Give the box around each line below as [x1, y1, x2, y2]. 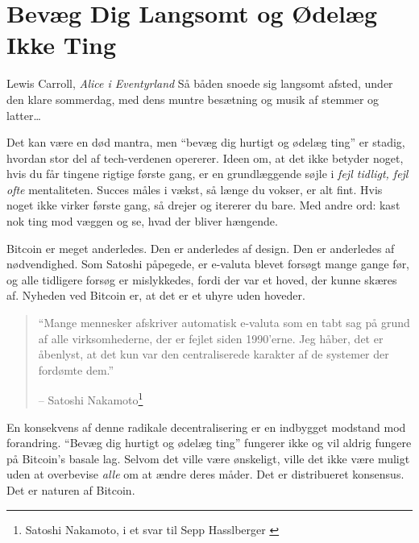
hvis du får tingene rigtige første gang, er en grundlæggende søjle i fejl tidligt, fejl [6, 165, 409, 182]
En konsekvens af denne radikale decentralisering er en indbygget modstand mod [6, 418, 406, 435]
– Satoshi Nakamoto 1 [38, 389, 143, 408]
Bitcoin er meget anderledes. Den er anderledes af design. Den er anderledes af [6, 239, 395, 256]
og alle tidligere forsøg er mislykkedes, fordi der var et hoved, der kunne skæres [6, 271, 397, 288]
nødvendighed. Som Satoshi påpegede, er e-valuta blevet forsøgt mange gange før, [6, 255, 410, 272]
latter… [6, 106, 41, 123]
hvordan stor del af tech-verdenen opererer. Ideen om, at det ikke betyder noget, [6, 149, 404, 166]
